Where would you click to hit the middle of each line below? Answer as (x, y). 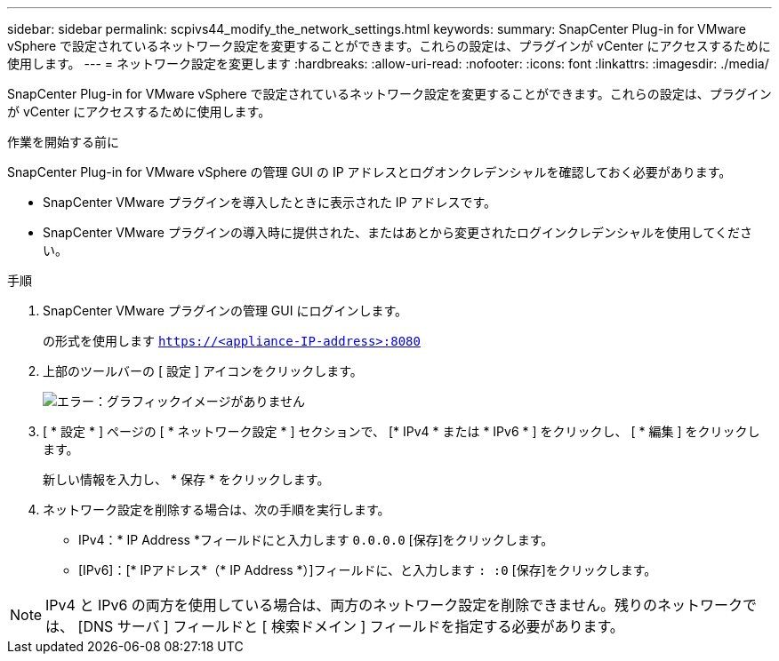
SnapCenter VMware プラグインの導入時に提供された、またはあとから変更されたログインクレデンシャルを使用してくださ (398, 232)
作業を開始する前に (63, 142)
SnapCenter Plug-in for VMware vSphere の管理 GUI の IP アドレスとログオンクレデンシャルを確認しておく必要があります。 (369, 172)
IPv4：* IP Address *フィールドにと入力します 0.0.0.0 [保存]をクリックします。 (316, 540)
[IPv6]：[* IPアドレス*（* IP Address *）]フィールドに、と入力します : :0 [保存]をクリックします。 (368, 570)
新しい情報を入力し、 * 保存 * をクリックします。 (186, 479)
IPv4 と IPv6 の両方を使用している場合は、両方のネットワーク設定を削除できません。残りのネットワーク (394, 605)
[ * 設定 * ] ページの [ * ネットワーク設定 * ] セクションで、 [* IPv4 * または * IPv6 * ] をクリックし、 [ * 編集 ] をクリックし (402, 431)
